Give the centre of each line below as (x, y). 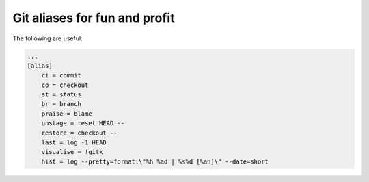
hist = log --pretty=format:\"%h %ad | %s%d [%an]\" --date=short (155, 161)
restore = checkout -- (79, 133)
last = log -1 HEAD (74, 143)
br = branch (61, 104)
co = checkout (65, 85)
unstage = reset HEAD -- (83, 123)
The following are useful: (47, 38)
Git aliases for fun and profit (94, 18)
